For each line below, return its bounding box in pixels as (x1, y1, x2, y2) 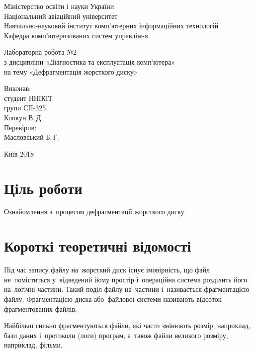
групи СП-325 (4, 102, 46, 113)
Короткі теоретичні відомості (4, 236, 191, 256)
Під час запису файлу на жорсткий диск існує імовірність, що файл (4, 265, 210, 275)
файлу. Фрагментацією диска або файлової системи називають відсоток (4, 293, 222, 304)
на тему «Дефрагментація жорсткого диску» (4, 66, 138, 77)
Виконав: (4, 83, 31, 93)
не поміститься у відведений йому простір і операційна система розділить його (4, 274, 248, 284)
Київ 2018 (4, 148, 34, 159)
